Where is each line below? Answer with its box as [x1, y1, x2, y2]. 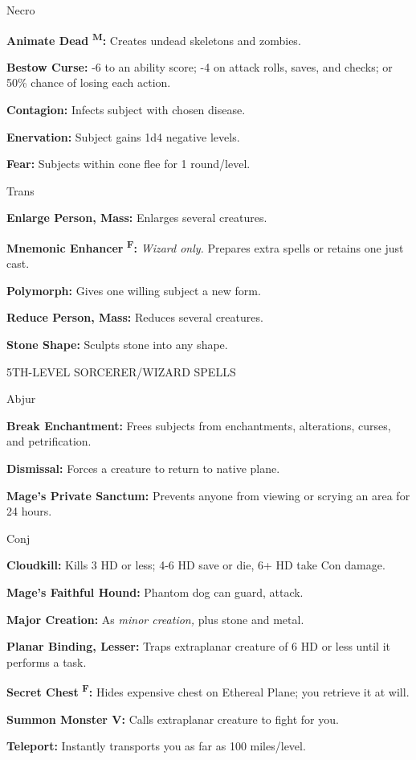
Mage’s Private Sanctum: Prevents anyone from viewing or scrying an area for [6, 487, 410, 503]
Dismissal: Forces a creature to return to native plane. [6, 460, 280, 476]
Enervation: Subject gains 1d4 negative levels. [6, 128, 240, 145]
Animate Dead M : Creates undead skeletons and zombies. [6, 29, 301, 48]
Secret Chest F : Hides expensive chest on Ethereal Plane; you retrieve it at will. [6, 681, 410, 700]
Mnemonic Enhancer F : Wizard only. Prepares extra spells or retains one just [6, 237, 404, 256]
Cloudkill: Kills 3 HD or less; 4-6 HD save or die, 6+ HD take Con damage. [6, 557, 385, 573]
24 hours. [6, 503, 52, 520]
